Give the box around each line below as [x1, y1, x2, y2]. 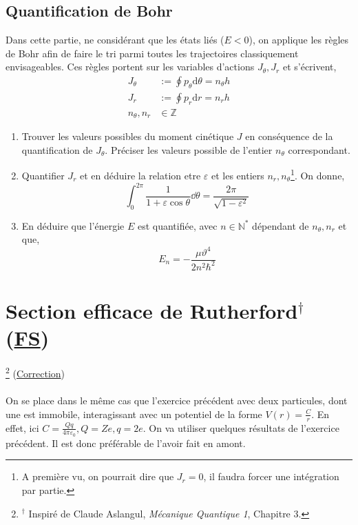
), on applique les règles [249, 32, 349, 47]
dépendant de [252, 218, 309, 232]
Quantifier [21, 168, 65, 182]
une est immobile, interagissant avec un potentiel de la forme [6, 406, 262, 421]
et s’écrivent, [282, 59, 337, 74]
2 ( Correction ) [6, 364, 65, 380]
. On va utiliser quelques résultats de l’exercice [143, 420, 339, 435]
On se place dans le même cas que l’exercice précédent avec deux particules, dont [6, 393, 348, 408]
